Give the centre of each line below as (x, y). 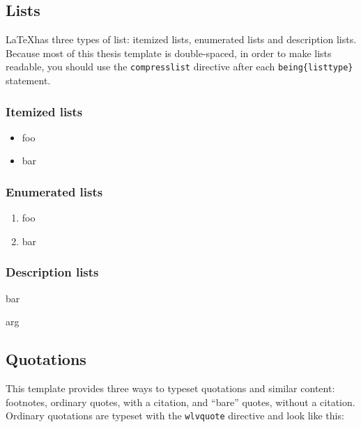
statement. (28, 80)
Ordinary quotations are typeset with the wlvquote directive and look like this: (175, 416)
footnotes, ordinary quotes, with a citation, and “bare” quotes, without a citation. (180, 402)
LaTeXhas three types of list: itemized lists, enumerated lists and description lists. (181, 39)
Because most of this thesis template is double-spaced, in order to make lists (169, 53)
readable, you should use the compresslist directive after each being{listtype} (179, 67)
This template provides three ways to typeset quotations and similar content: (170, 388)
